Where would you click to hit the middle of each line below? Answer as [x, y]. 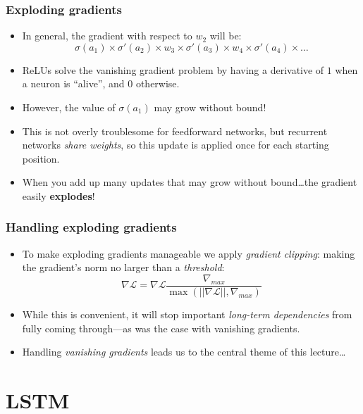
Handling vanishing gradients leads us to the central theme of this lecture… [184, 352]
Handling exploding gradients [91, 227]
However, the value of [69, 107]
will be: [226, 36]
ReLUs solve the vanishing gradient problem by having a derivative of [173, 69]
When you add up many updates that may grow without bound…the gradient [190, 182]
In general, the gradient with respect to [107, 36]
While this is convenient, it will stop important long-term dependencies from [187, 314]
